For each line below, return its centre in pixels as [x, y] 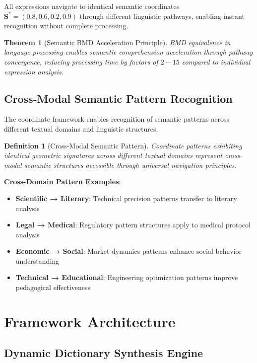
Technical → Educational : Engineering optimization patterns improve [127, 277]
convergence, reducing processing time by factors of [81, 61]
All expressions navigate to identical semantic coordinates [92, 6]
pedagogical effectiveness [53, 287]
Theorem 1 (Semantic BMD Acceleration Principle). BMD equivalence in [117, 42]
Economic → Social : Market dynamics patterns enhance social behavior [129, 251]
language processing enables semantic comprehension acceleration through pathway [128, 52]
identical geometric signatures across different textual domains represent [113, 155]
